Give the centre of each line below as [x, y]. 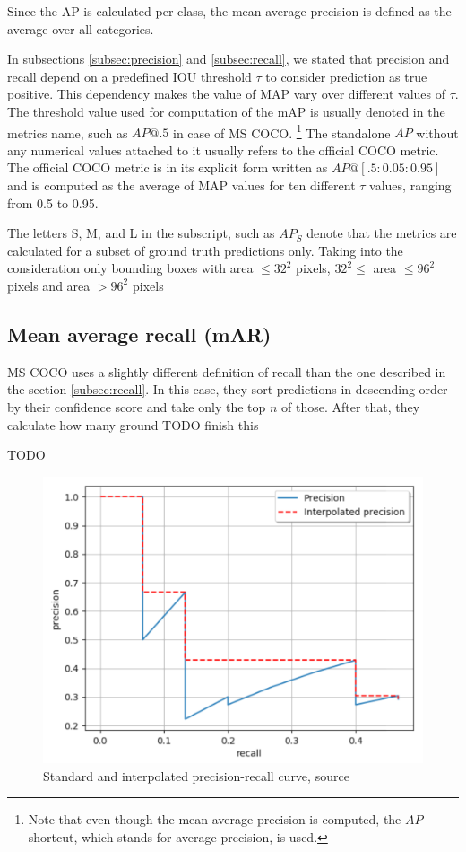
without [437, 132]
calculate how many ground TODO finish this [133, 424]
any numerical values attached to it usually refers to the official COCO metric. [223, 149]
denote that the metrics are [382, 233]
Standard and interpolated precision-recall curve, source [196, 775]
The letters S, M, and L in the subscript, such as [141, 233]
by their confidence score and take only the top [137, 406]
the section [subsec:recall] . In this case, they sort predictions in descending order [228, 389]
